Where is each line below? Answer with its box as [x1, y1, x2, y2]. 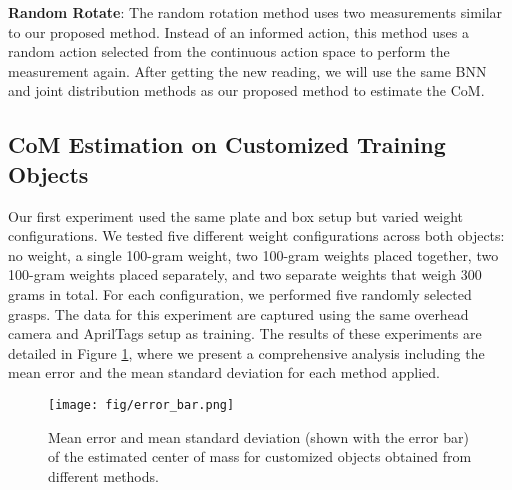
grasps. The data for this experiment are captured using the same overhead [8, 303, 469, 324]
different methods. [48, 465, 159, 486]
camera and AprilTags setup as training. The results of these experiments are [8, 323, 482, 344]
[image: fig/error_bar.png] [48, 397, 235, 412]
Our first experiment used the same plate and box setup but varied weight [8, 205, 464, 226]
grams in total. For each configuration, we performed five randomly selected [8, 283, 472, 304]
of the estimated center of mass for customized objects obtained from [48, 446, 472, 467]
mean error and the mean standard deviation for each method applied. [8, 362, 440, 383]
